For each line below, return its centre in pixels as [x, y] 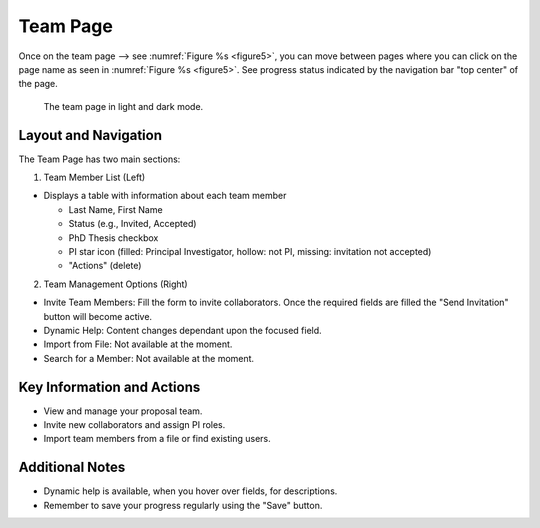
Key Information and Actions [109, 386]
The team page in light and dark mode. [123, 106]
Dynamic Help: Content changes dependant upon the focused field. [182, 330]
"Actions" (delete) [105, 266]
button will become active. [98, 316]
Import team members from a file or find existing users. [157, 439]
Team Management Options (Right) [116, 284]
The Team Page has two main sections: [99, 159]
